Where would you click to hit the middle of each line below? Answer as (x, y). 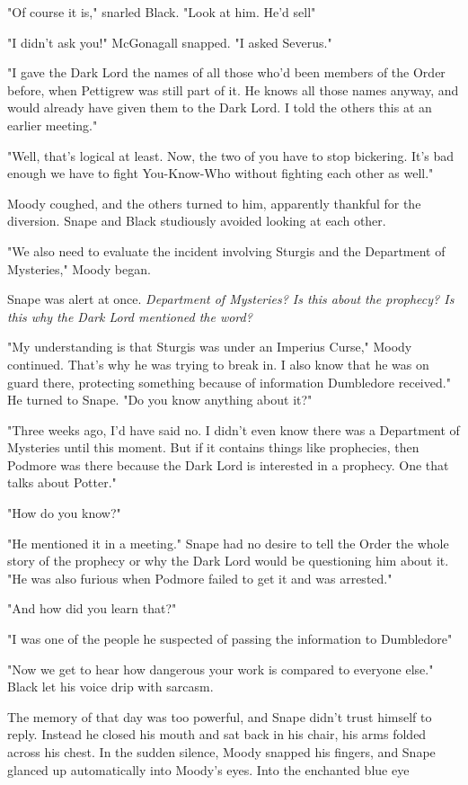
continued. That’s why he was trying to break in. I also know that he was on (218, 364)
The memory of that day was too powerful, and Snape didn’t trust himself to (220, 716)
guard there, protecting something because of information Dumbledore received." (229, 382)
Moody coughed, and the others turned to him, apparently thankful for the (214, 203)
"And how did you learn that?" (92, 608)
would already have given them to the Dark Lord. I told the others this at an (220, 107)
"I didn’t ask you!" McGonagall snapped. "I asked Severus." (170, 42)
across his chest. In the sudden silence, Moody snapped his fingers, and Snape (221, 752)
